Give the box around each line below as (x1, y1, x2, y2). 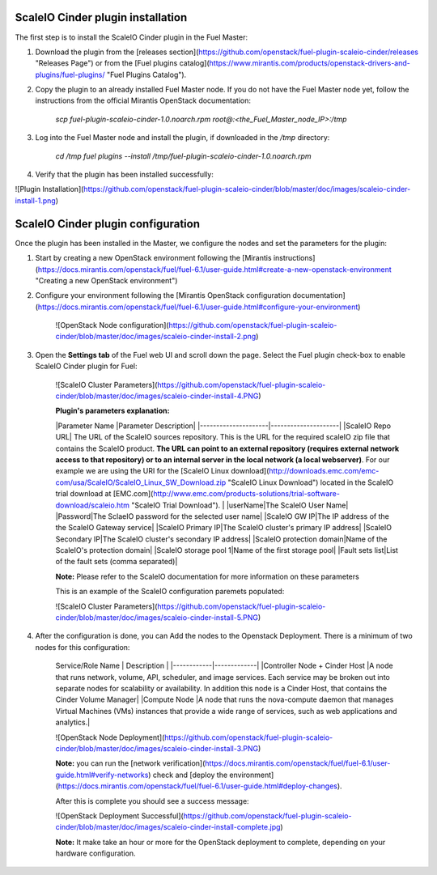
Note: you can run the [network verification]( (55, 758, 206, 768)
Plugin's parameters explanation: (55, 406, 170, 416)
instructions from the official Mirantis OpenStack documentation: (35, 96, 251, 105)
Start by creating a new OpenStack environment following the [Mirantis (35, 253, 272, 263)
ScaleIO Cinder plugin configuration (15, 217, 200, 231)
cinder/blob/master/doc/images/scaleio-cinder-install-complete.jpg (55, 822, 281, 832)
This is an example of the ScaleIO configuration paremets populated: (55, 587, 285, 597)
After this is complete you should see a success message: (55, 796, 250, 805)
